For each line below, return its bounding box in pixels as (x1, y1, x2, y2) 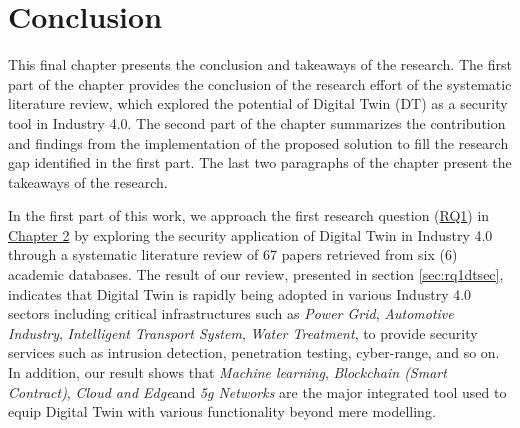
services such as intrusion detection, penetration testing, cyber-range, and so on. (8, 342, 500, 363)
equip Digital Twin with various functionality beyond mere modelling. (8, 401, 436, 422)
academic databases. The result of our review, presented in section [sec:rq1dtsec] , (8, 264, 504, 285)
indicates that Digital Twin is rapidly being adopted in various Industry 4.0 (8, 283, 472, 304)
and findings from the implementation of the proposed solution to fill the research (8, 132, 509, 153)
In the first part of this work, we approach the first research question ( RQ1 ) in (8, 205, 490, 226)
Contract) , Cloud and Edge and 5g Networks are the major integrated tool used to (8, 381, 507, 402)
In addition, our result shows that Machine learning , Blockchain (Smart (8, 362, 447, 383)
